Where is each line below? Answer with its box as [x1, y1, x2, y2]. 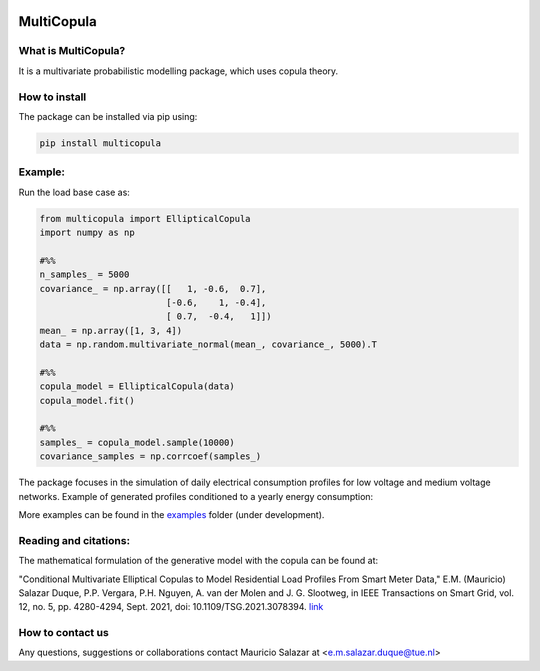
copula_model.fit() [39, 395, 135, 406]
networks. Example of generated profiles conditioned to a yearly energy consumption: [18, 490, 374, 502]
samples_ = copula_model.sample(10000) [39, 436, 235, 448]
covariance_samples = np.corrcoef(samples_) [39, 451, 262, 462]
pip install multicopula [39, 137, 162, 149]
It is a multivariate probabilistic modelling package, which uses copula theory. [18, 65, 339, 77]
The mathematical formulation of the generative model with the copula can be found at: [18, 555, 379, 567]
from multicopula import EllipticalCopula [39, 213, 251, 224]
